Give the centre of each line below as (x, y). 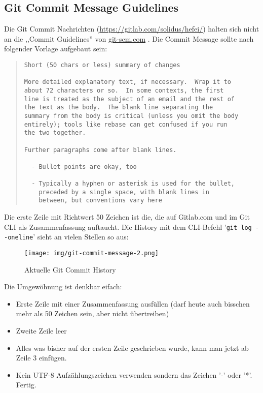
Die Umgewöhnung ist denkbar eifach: (63, 286)
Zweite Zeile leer (41, 331)
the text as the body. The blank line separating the (119, 108)
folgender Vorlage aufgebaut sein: (56, 49)
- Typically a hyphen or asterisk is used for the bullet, (133, 184)
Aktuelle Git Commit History (70, 269)
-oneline (19, 238)
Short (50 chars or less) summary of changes (102, 65)
